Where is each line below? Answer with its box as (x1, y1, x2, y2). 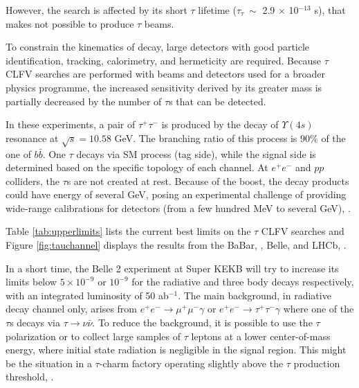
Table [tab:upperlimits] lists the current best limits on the (6, 224, 251, 238)
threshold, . (6, 369, 54, 384)
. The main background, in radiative (178, 288, 331, 302)
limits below (6, 274, 57, 289)
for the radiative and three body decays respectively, (131, 274, 354, 289)
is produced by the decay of (161, 117, 279, 132)
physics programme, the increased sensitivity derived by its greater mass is (6, 80, 322, 94)
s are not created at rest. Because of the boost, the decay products (66, 173, 349, 188)
